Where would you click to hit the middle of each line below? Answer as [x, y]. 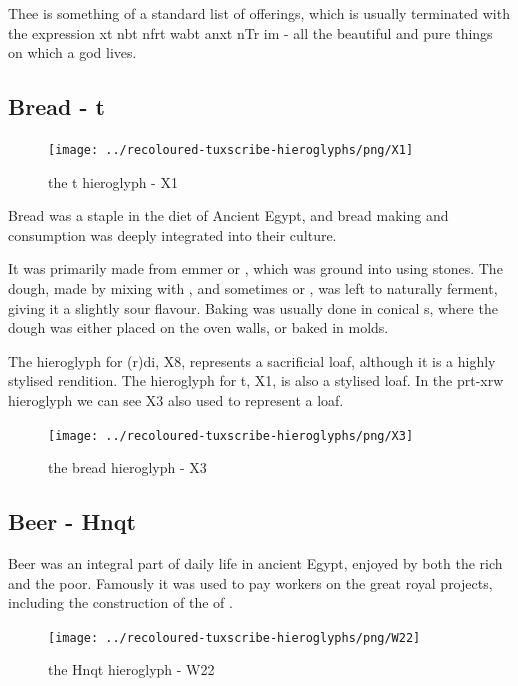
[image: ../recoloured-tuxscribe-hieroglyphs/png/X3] [231, 435]
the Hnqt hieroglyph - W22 [131, 669]
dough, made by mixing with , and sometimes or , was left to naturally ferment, [253, 288]
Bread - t [56, 106]
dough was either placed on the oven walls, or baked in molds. [198, 327]
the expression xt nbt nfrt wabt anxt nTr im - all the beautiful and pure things [250, 32]
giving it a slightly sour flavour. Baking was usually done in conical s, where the [253, 307]
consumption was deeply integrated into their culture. [172, 234]
